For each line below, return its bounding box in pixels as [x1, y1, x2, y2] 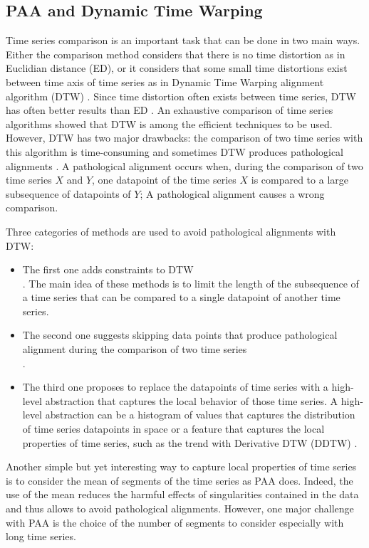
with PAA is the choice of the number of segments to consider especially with [6, 515, 344, 529]
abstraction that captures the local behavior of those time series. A [45, 393, 338, 408]
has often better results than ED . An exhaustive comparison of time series [6, 102, 333, 117]
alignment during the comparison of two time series [22, 342, 247, 357]
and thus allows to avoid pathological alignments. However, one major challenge [6, 501, 354, 516]
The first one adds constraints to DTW [22, 262, 194, 277]
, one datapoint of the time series [92, 172, 237, 187]
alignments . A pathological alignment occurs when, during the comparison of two [6, 158, 363, 173]
